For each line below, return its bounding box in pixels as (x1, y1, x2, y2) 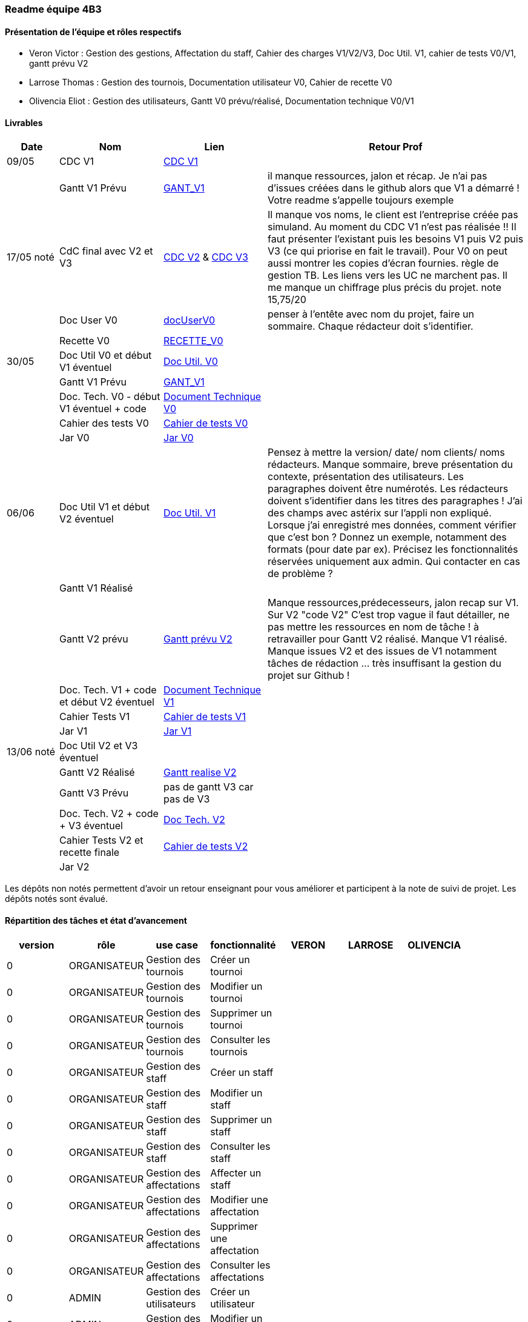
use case (156, 938, 199, 951)
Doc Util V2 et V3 (59, 739, 138, 752)
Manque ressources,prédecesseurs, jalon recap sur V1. (268, 596, 519, 609)
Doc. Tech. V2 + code (59, 807, 159, 820)
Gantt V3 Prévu (59, 787, 129, 800)
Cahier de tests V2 (163, 840, 248, 853)
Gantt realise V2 (163, 766, 237, 779)
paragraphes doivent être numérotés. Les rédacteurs (268, 482, 509, 495)
